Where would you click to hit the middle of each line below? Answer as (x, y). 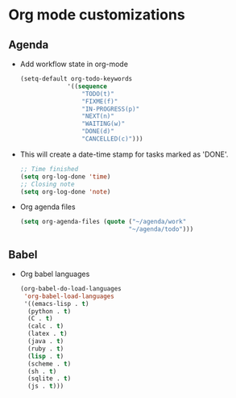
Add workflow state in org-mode (74, 64)
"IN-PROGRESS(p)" (111, 109)
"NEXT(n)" (98, 116)
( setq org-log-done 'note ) (65, 191)
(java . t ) (46, 341)
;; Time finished (49, 169)
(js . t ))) (46, 386)
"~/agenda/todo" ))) (161, 229)
